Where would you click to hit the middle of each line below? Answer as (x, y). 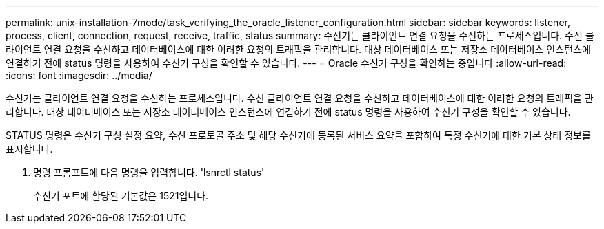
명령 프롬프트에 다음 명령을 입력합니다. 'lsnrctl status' (149, 172)
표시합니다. (29, 149)
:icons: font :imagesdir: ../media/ (79, 75)
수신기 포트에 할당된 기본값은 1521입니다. (121, 196)
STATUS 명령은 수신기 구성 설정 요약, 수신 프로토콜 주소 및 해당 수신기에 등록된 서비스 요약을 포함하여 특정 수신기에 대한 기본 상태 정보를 (298, 135)
